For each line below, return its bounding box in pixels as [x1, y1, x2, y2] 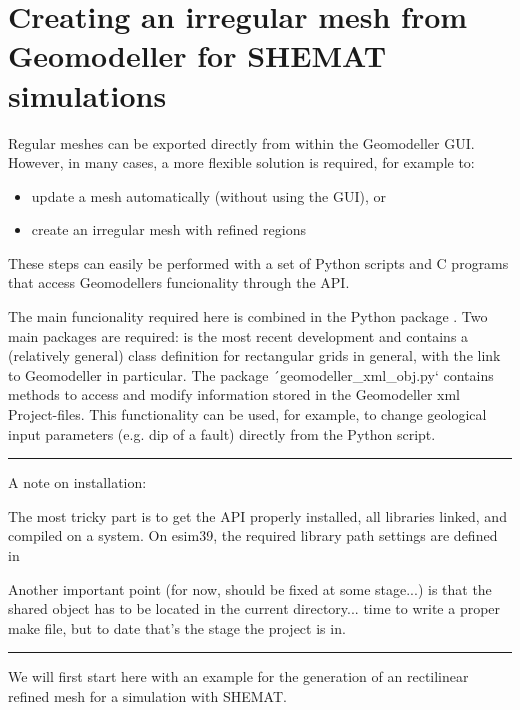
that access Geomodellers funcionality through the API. [8, 272, 350, 293]
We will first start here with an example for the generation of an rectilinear [8, 666, 469, 687]
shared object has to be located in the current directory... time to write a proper [8, 598, 501, 619]
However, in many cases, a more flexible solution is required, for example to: [8, 152, 475, 173]
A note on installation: [8, 472, 147, 493]
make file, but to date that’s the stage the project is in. [8, 617, 346, 638]
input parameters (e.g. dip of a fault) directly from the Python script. [8, 423, 436, 444]
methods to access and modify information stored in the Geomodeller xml [8, 384, 461, 405]
